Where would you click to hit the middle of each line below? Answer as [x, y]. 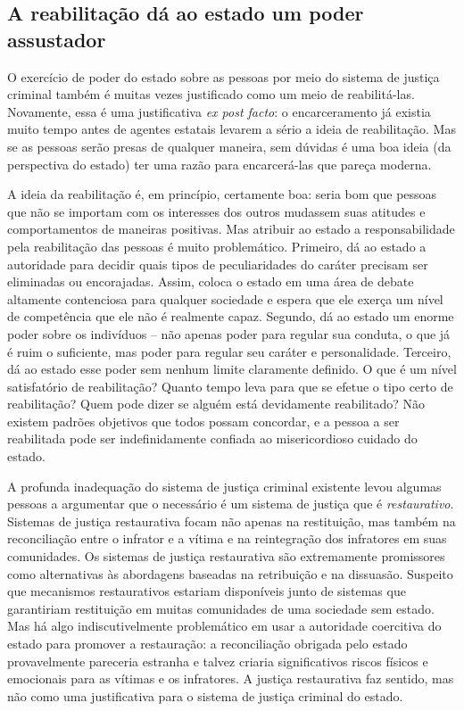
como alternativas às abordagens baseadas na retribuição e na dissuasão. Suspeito [230, 573]
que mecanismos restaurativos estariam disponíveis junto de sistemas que [207, 591]
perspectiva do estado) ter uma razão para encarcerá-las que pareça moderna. [220, 164]
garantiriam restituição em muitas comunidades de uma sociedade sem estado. [221, 608]
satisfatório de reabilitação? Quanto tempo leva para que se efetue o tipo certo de [230, 386]
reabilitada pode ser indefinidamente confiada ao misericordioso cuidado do [212, 438]
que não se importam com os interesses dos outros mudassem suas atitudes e [216, 211]
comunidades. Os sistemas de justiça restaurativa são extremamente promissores [226, 556]
